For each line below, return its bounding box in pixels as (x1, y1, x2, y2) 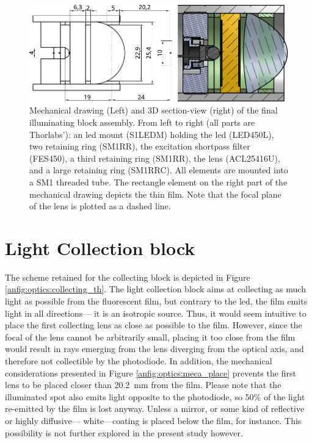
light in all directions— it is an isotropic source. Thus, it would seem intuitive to (5, 306, 307, 319)
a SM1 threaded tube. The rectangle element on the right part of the (29, 175, 288, 188)
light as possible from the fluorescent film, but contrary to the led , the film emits (5, 295, 308, 308)
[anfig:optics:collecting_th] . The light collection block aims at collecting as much (5, 283, 306, 295)
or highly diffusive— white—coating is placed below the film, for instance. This (5, 414, 302, 427)
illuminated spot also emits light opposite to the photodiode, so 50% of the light (5, 390, 305, 403)
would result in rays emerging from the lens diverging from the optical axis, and (5, 342, 304, 355)
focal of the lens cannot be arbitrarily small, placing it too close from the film (5, 330, 296, 343)
